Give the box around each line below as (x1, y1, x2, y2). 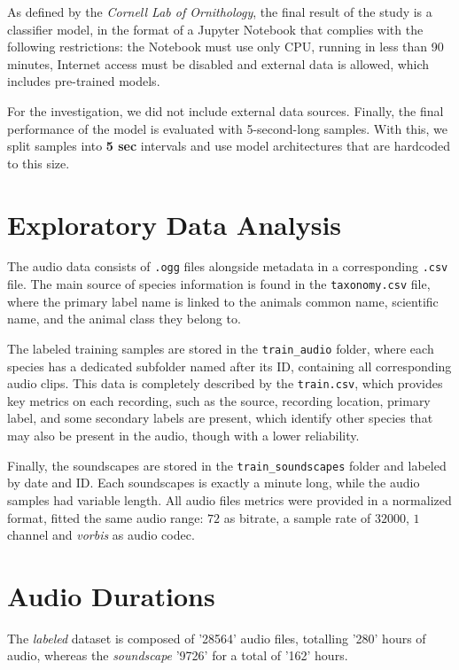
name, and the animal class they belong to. (7, 309, 241, 328)
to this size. (7, 153, 70, 172)
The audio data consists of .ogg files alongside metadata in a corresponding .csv (7, 257, 448, 276)
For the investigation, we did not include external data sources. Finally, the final (7, 101, 444, 120)
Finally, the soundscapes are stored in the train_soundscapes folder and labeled (7, 456, 447, 474)
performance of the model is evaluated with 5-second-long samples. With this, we (7, 119, 448, 137)
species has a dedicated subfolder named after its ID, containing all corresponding (7, 356, 452, 375)
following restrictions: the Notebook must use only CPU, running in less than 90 (7, 37, 444, 56)
